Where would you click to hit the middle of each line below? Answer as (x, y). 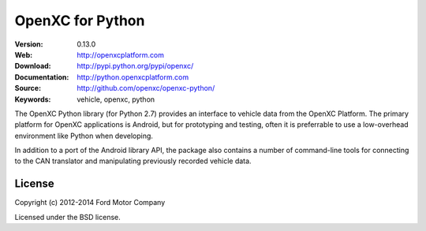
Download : (33, 66)
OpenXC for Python (80, 20)
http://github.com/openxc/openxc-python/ (146, 88)
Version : (29, 44)
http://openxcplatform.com (121, 54)
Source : (28, 88)
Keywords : (33, 99)
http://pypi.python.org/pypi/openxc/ (135, 66)
